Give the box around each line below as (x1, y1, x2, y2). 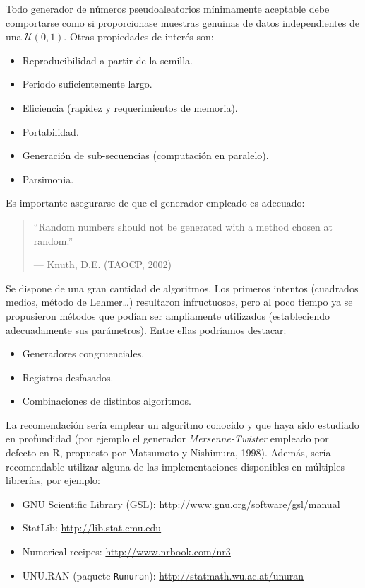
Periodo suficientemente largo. (22, 76, 152, 91)
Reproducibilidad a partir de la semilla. (22, 52, 193, 67)
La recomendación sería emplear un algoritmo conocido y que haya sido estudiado (6, 417, 359, 432)
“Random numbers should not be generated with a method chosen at (33, 219, 333, 234)
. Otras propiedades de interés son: (64, 29, 214, 44)
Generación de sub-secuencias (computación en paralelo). (22, 148, 269, 163)
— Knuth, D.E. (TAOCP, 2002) (33, 257, 172, 272)
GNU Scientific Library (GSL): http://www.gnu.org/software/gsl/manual (22, 496, 340, 511)
